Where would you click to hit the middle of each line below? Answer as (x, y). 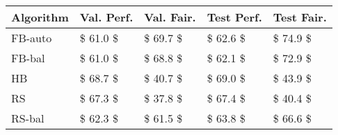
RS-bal (28, 118)
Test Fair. (300, 17)
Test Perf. (234, 17)
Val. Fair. (170, 17)
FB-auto (32, 38)
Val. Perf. (106, 17)
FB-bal (28, 58)
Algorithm (40, 17)
